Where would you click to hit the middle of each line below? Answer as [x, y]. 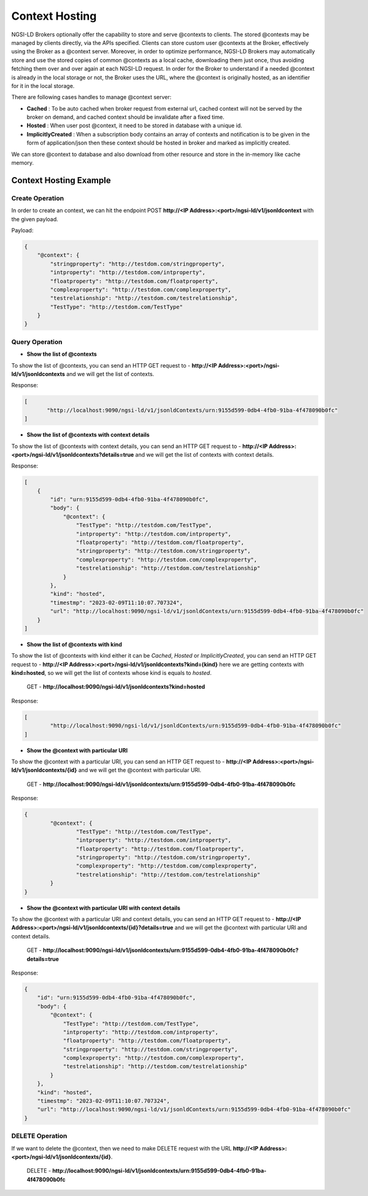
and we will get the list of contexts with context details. [205, 454]
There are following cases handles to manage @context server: [91, 97]
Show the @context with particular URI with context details [104, 908]
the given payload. [35, 219]
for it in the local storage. [43, 85]
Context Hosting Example [61, 180]
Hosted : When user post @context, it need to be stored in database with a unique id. [134, 125]
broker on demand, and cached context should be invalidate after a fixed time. [125, 117]
